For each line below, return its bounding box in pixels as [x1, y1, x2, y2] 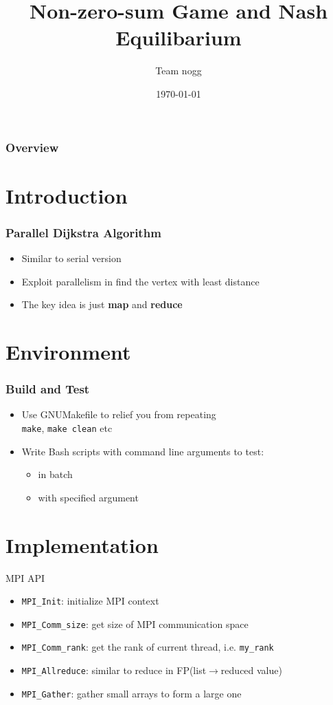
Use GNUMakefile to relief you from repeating [21, 407, 216, 422]
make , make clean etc [21, 420, 113, 435]
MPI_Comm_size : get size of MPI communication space [21, 616, 249, 631]
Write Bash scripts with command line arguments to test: [21, 444, 264, 458]
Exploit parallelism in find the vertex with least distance [21, 274, 260, 288]
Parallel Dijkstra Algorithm [5, 224, 161, 241]
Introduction [5, 181, 128, 209]
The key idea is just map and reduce [21, 297, 183, 312]
